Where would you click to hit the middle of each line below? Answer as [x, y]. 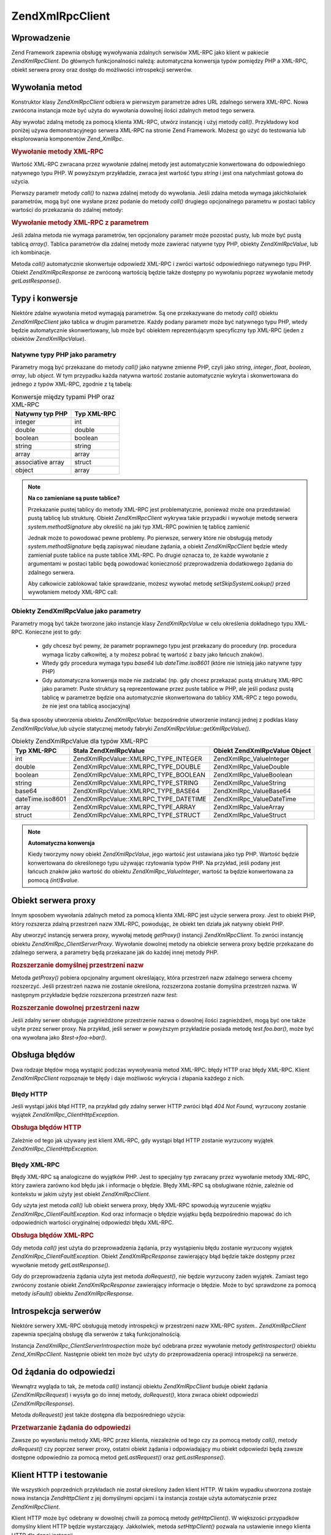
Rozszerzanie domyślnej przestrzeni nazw [78, 965]
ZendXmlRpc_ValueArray [249, 807]
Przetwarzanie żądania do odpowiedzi [71, 1428]
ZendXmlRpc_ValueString [249, 783]
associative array [40, 462]
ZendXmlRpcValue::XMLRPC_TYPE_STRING [135, 783]
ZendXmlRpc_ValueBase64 [252, 791]
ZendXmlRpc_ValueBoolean [253, 775]
